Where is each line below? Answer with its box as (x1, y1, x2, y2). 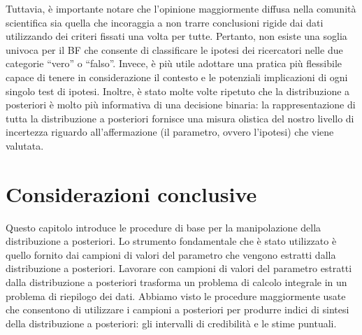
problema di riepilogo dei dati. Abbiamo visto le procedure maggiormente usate (6, 288, 346, 303)
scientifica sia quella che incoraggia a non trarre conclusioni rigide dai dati (6, 15, 324, 29)
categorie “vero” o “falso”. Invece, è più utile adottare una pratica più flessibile (6, 56, 342, 71)
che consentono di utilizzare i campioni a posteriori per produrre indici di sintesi (6, 302, 349, 317)
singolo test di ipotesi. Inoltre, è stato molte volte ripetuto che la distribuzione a (6, 83, 350, 98)
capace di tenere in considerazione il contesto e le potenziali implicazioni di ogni (6, 69, 348, 84)
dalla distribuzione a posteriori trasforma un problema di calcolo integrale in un (6, 275, 347, 290)
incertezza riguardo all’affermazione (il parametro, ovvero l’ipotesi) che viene (6, 124, 334, 139)
